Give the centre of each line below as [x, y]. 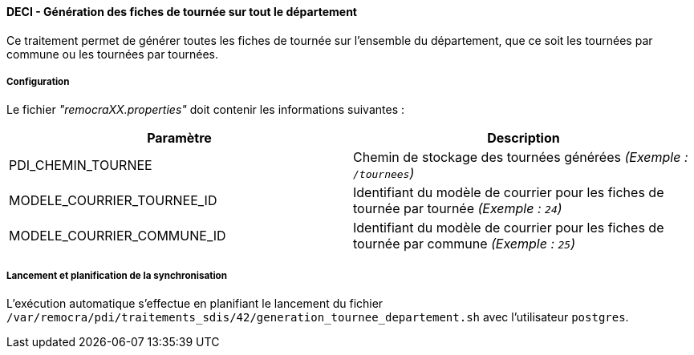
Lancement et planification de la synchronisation [117, 275]
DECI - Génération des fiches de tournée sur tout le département [182, 12]
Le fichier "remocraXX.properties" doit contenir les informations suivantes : [206, 110]
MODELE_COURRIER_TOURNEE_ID [113, 201]
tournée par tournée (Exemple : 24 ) [458, 209]
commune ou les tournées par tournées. [112, 54]
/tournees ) [384, 173]
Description [524, 138]
